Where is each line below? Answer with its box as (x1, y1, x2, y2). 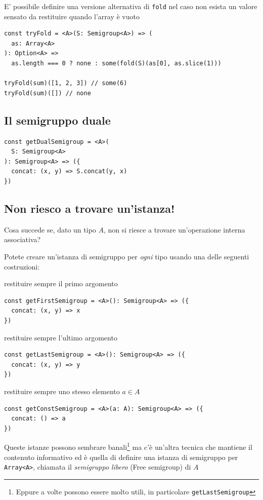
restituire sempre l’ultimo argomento (4, 332, 117, 342)
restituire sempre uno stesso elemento (4, 386, 120, 396)
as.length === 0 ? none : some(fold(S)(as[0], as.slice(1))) (11, 60, 222, 67)
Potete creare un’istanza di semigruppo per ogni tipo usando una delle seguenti (4, 251, 249, 261)
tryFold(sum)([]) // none (4, 89, 91, 97)
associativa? (4, 234, 41, 245)
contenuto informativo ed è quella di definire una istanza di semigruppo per (4, 451, 238, 462)
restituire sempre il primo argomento (4, 278, 118, 289)
